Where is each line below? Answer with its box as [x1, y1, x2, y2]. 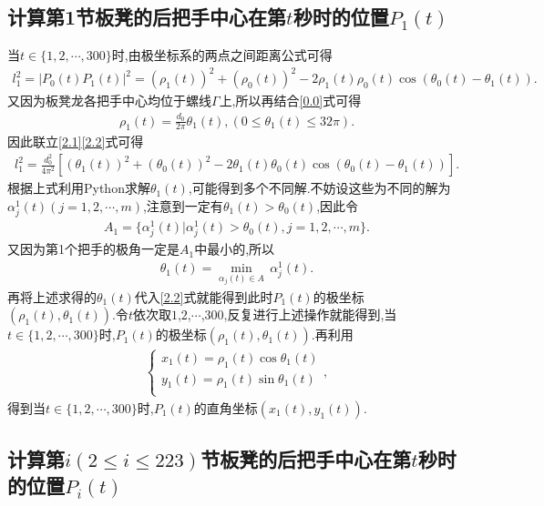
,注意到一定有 [142, 196, 223, 215]
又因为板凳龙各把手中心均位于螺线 [7, 91, 211, 110]
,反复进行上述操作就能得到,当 [223, 305, 397, 324]
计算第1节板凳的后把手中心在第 [7, 3, 287, 31]
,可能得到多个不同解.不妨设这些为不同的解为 [188, 178, 451, 197]
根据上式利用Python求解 [7, 178, 150, 197]
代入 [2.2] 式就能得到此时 [134, 287, 273, 306]
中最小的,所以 [194, 239, 275, 258]
